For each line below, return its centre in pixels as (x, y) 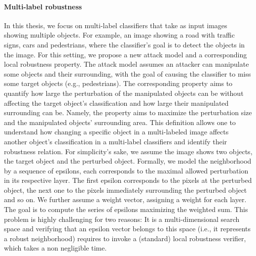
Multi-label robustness (43, 6)
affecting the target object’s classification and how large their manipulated (116, 103)
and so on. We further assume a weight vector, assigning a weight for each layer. (125, 199)
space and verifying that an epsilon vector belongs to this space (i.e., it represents (128, 229)
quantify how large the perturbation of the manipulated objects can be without (124, 93)
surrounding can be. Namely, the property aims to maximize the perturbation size (128, 112)
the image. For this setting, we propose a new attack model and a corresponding (126, 54)
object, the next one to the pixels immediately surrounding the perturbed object (126, 190)
